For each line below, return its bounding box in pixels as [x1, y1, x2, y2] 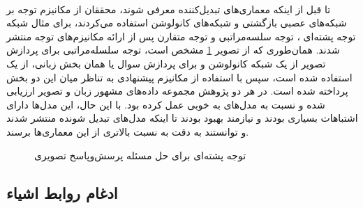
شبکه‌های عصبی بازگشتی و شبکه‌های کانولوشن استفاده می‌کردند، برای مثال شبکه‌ [6, 15, 347, 30]
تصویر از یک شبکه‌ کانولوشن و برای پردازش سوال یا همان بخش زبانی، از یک [6, 56, 326, 70]
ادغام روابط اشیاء [6, 182, 118, 203]
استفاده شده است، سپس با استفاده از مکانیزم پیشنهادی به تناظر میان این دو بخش [6, 70, 353, 84]
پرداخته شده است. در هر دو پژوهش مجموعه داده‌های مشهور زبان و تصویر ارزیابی [6, 83, 348, 98]
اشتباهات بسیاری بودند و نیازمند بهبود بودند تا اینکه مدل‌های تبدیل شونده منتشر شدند [6, 111, 358, 125]
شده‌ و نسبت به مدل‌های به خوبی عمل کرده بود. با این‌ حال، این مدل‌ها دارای [6, 97, 325, 111]
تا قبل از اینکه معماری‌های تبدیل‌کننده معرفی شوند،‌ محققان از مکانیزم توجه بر [6, 1, 331, 16]
